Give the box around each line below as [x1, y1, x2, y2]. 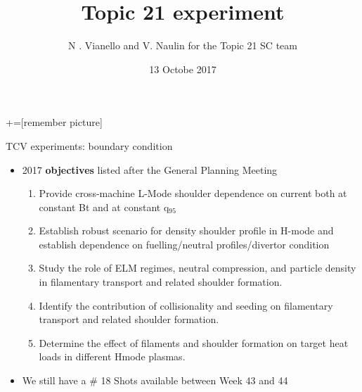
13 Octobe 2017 [149, 61, 216, 76]
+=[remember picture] [6, 115, 103, 129]
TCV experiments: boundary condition [6, 138, 173, 153]
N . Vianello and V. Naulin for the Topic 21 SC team [68, 38, 297, 53]
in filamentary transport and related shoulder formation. [39, 274, 283, 289]
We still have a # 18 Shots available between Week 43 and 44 [22, 373, 288, 388]
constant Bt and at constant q [39, 199, 169, 214]
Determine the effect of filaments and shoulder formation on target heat [39, 335, 349, 350]
